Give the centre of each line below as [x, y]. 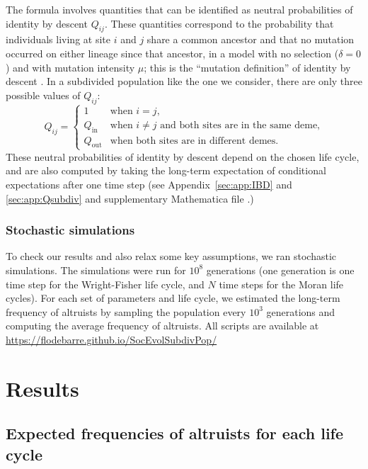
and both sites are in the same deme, [240, 125]
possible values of [43, 95]
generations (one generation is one [280, 270]
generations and [301, 311]
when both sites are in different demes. [194, 141]
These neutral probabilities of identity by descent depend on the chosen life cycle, [183, 156]
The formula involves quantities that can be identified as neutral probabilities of [179, 9]
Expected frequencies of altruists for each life [175, 433]
